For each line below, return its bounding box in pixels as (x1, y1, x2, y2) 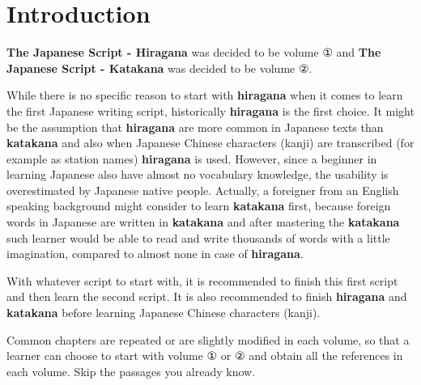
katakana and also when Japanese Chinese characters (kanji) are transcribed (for (6, 134, 415, 151)
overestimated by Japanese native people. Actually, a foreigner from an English (6, 181, 399, 198)
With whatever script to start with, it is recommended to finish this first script (6, 272, 398, 289)
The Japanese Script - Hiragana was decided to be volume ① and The (6, 44, 381, 61)
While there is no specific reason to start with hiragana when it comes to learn (6, 87, 403, 104)
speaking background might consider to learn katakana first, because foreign (6, 197, 391, 214)
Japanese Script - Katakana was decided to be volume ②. (6, 59, 313, 76)
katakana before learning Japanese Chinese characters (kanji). (6, 304, 321, 321)
